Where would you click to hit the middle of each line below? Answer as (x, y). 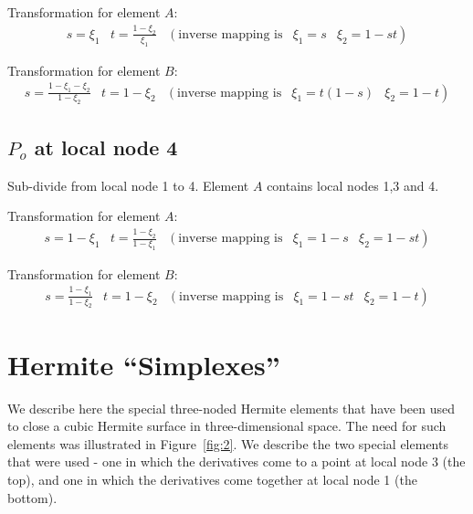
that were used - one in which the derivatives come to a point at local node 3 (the (236, 462)
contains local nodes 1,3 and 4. (353, 185)
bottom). (32, 497)
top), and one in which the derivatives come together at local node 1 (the (212, 479)
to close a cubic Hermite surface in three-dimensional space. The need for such (227, 426)
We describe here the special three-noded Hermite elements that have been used (231, 408)
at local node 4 (106, 147)
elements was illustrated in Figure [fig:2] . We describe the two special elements (228, 443)
